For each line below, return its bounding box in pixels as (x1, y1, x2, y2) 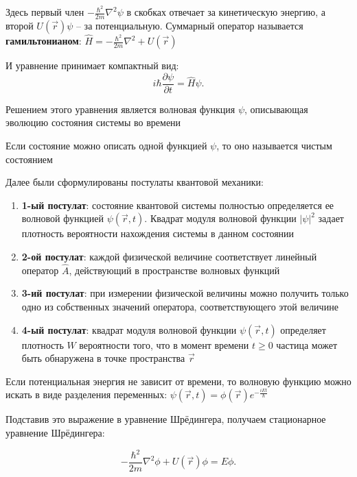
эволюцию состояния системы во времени (5, 115, 181, 130)
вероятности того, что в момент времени (79, 337, 249, 352)
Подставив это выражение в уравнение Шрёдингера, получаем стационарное (5, 412, 326, 426)
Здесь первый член (5, 5, 84, 19)
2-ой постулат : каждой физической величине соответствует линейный (21, 249, 317, 263)
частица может (276, 337, 338, 352)
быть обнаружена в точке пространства (21, 351, 185, 365)
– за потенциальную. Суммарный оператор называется (76, 18, 303, 32)
